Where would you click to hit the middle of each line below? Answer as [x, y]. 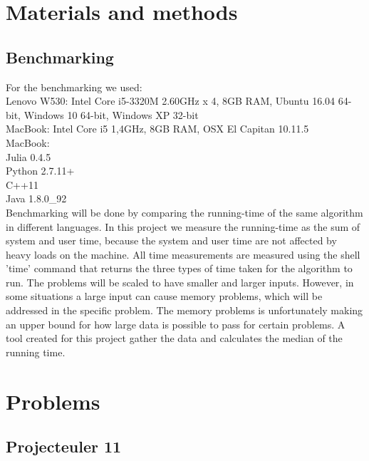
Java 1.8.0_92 [36, 198]
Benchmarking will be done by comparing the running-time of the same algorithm [184, 212]
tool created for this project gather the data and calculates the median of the [174, 338]
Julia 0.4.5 [28, 156]
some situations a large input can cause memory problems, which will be [164, 296]
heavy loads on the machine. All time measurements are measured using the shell [183, 254]
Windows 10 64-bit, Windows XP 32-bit [111, 114]
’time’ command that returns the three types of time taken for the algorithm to [179, 268]
